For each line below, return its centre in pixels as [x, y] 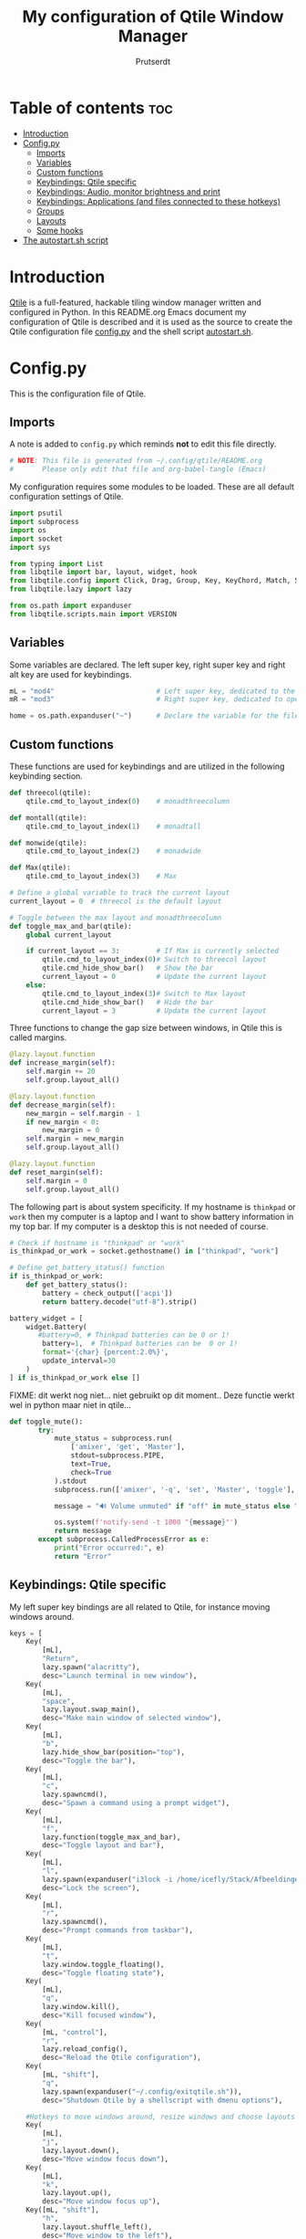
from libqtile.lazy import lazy [71, 589]
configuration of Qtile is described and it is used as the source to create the [151, 321]
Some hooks [60, 230]
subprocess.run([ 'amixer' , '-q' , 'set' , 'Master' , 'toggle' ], [175, 1489]
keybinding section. [46, 776]
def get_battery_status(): [77, 1285]
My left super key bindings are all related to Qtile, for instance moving [140, 1607]
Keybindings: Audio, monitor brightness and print [128, 191]
